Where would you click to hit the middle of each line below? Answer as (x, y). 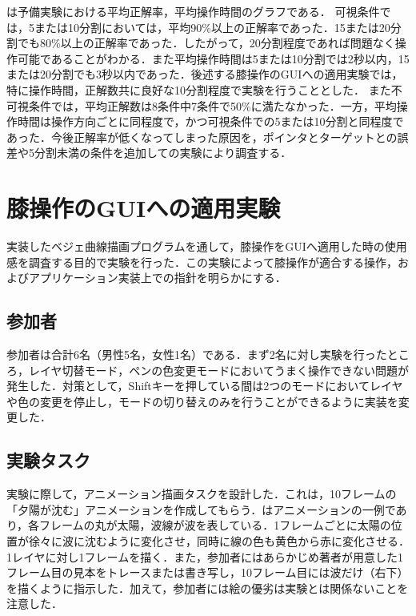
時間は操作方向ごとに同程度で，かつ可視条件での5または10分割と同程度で (210, 121)
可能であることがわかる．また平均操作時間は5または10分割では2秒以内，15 (213, 58)
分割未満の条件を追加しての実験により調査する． (163, 153)
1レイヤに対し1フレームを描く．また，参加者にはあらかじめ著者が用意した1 (205, 556)
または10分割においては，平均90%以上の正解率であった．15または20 (212, 27)
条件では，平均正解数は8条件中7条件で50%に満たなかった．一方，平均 (212, 105)
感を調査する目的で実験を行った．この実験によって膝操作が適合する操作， (202, 262)
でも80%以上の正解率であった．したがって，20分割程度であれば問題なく (206, 43)
